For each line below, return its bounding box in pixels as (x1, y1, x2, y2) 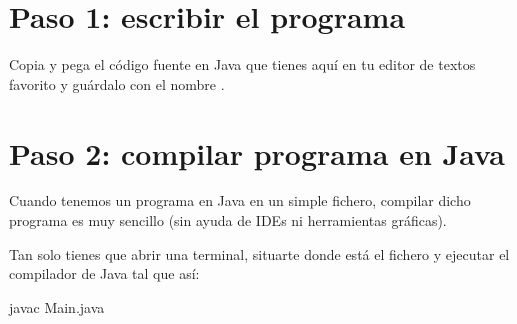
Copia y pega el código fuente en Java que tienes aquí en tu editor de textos (9, 54, 476, 75)
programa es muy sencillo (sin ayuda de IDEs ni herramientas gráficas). (9, 210, 447, 231)
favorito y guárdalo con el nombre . (9, 73, 225, 94)
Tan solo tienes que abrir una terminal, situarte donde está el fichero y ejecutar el (9, 243, 510, 264)
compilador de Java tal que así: (9, 263, 200, 284)
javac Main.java (9, 296, 105, 317)
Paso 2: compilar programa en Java (9, 132, 505, 173)
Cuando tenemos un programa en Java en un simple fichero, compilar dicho (9, 190, 471, 211)
